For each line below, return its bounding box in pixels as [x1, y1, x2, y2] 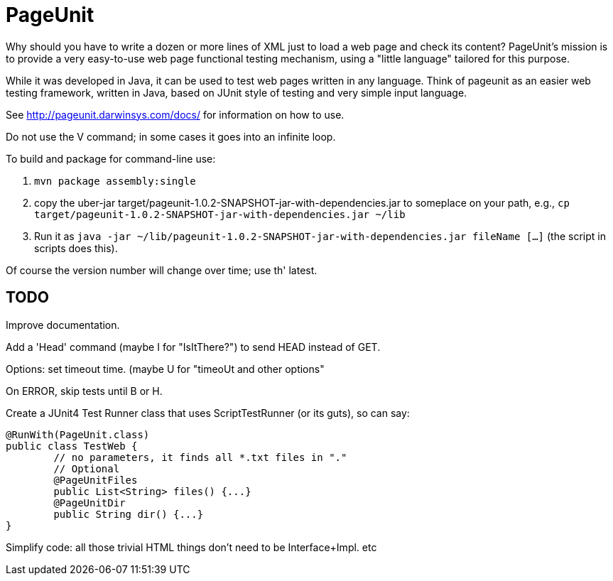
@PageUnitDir [53, 496, 126, 509]
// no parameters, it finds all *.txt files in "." [53, 451, 347, 463]
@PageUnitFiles [53, 474, 138, 486]
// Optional [53, 462, 120, 474]
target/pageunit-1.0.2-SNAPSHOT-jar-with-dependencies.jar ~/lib [34, 208, 406, 220]
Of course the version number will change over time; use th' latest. [6, 264, 318, 276]
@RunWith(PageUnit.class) [6, 428, 150, 440]
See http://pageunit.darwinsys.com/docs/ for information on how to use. [6, 108, 345, 121]
